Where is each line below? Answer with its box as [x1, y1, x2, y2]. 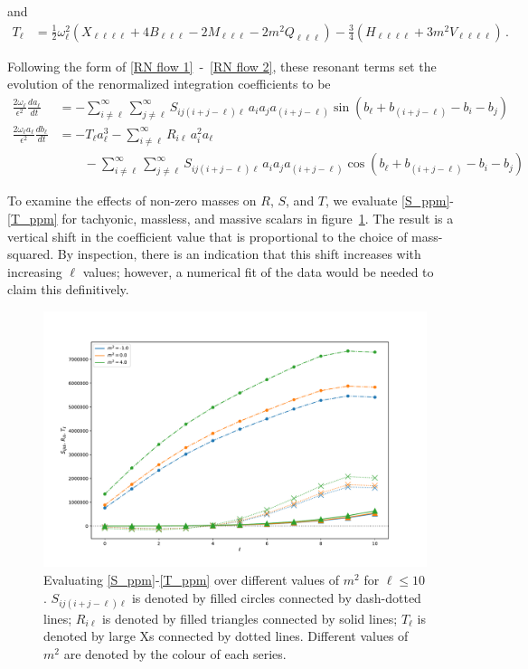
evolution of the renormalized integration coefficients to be [7, 74, 331, 93]
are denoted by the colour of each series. [63, 644, 287, 663]
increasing [7, 262, 62, 281]
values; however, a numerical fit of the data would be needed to [82, 262, 434, 281]
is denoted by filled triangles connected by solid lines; [101, 608, 398, 627]
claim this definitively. [7, 280, 129, 299]
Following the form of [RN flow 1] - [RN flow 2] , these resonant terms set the [7, 56, 437, 75]
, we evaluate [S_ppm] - [325, 191, 455, 210]
